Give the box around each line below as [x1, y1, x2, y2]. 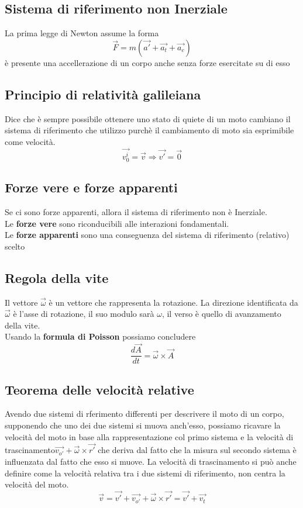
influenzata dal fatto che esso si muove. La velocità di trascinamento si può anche [5, 455, 297, 468]
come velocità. [5, 135, 56, 147]
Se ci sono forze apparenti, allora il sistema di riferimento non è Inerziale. [5, 206, 267, 218]
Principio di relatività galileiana [5, 85, 201, 103]
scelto [5, 240, 25, 252]
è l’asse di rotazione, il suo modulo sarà [13, 307, 154, 320]
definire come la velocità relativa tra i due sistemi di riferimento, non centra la [5, 466, 285, 479]
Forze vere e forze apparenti [5, 178, 178, 196]
